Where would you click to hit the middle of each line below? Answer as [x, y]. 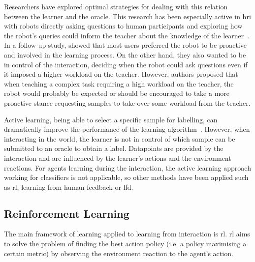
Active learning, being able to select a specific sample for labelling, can [111, 119]
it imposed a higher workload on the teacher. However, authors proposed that [121, 74]
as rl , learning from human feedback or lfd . [69, 187]
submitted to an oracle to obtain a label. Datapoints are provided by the [114, 148]
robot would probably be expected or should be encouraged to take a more [117, 93]
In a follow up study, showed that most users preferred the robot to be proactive [125, 45]
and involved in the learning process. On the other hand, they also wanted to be [125, 54]
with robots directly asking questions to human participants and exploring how [123, 26]
